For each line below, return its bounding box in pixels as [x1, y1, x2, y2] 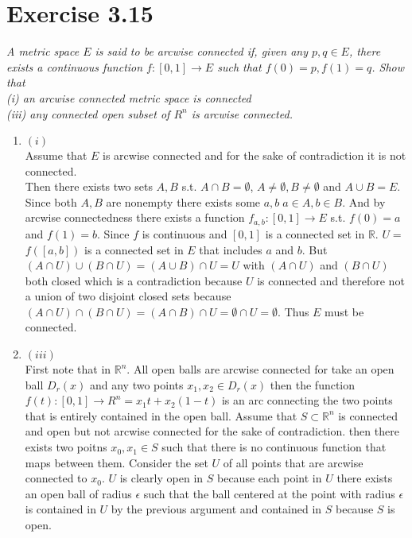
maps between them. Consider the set [25, 454, 208, 470]
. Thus [278, 303, 309, 319]
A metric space [6, 43, 80, 60]
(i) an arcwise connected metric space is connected [6, 89, 251, 106]
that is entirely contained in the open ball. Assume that [25, 407, 297, 424]
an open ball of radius [25, 485, 132, 501]
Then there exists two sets [25, 178, 153, 195]
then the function [270, 376, 356, 393]
